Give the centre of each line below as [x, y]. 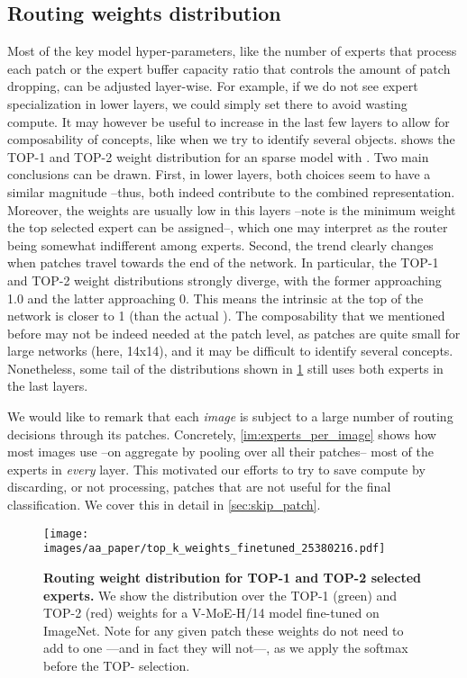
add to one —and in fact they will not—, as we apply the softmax [226, 648]
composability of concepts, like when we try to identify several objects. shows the [231, 139]
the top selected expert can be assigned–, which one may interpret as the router [228, 227]
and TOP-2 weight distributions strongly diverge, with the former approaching [224, 280]
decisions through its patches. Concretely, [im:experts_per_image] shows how [222, 434]
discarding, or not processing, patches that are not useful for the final [199, 487]
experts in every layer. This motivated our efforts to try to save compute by [216, 469]
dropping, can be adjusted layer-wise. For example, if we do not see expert [213, 86]
